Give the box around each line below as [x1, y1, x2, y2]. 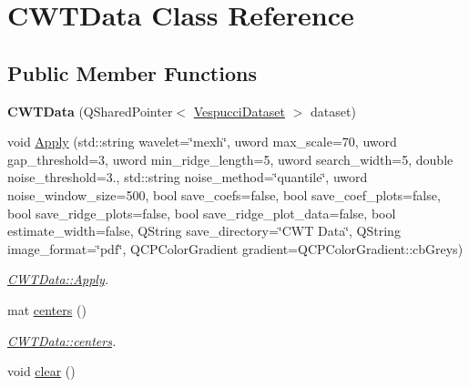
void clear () [7, 362, 76, 381]
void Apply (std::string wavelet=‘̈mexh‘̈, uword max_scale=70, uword [7, 132, 397, 151]
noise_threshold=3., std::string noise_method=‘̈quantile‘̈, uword [7, 168, 368, 187]
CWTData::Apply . [7, 270, 109, 289]
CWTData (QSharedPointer [7, 101, 173, 120]
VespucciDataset [193, 101, 286, 120]
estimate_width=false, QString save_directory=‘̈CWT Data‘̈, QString [7, 221, 401, 240]
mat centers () [7, 300, 87, 319]
